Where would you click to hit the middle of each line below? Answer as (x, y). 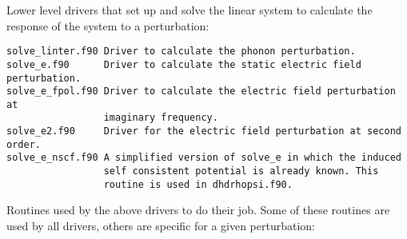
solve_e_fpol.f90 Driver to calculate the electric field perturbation (201, 92)
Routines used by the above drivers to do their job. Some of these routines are (198, 210)
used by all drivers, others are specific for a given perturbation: (161, 225)
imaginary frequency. (161, 118)
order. (24, 144)
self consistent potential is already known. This (241, 171)
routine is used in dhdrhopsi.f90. (198, 184)
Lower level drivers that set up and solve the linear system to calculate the (190, 10)
